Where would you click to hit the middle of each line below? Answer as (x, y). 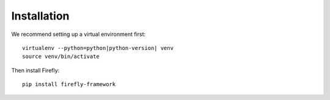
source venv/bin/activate (61, 57)
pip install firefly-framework (69, 84)
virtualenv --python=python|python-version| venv (98, 48)
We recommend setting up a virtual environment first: (79, 34)
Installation (40, 16)
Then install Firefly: (35, 70)
